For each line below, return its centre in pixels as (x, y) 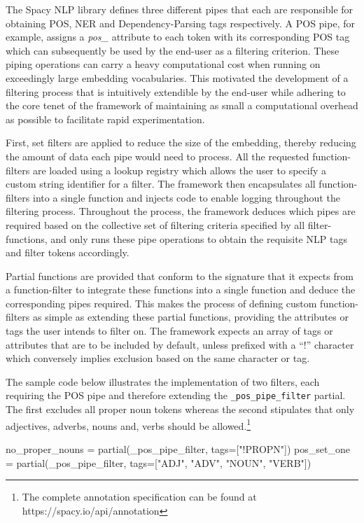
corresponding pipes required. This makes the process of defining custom (161, 303)
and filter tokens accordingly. (68, 252)
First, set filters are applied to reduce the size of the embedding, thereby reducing (181, 142)
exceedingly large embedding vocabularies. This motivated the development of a (177, 77)
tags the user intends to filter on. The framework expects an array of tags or (169, 331)
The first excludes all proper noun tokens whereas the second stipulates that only (180, 409)
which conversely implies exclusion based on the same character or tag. (158, 358)
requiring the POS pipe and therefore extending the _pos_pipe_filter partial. (176, 395)
